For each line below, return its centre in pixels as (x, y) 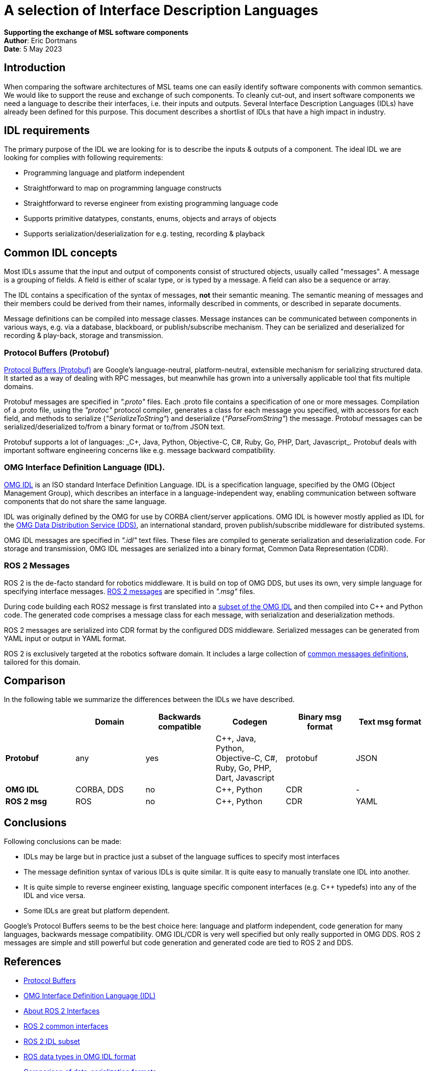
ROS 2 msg (26, 802)
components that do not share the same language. (85, 501)
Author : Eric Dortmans (40, 40)
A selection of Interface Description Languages (161, 10)
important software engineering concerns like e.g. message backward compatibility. (140, 451)
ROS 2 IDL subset (52, 1042)
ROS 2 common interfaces (66, 1026)
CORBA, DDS (100, 790)
